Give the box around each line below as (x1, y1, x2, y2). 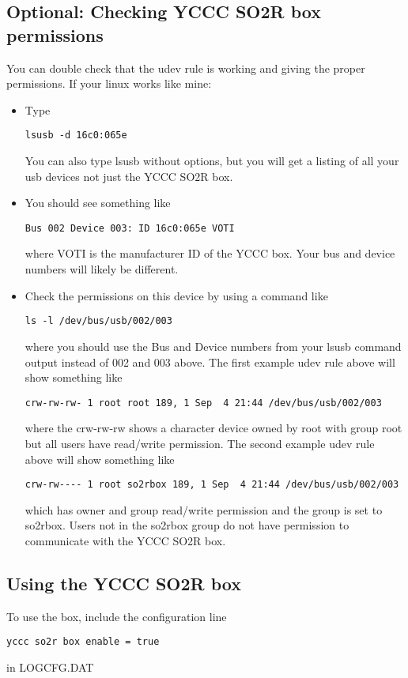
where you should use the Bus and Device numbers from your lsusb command (25, 337, 402, 354)
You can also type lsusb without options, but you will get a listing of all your (25, 153, 399, 169)
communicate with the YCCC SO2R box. (25, 532, 226, 548)
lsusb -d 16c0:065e (25, 130, 127, 141)
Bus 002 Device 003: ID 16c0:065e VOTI (25, 222, 235, 234)
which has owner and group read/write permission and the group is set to (25, 501, 383, 518)
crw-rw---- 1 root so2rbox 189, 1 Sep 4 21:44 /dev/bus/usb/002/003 (25, 479, 399, 491)
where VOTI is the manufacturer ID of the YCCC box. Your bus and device (25, 245, 395, 262)
